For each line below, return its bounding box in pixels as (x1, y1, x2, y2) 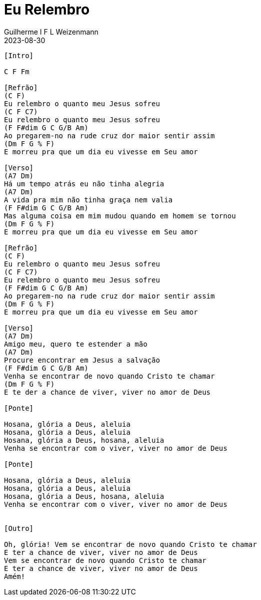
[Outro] (4, 524, 34, 532)
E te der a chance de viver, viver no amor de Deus (4, 388, 211, 396)
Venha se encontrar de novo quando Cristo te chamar (4, 372, 215, 380)
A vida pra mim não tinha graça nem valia (4, 195, 173, 204)
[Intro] (4, 51, 34, 60)
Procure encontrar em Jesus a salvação (4, 356, 160, 364)
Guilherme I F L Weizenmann (4, 27, 98, 36)
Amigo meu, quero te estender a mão (4, 340, 147, 348)
